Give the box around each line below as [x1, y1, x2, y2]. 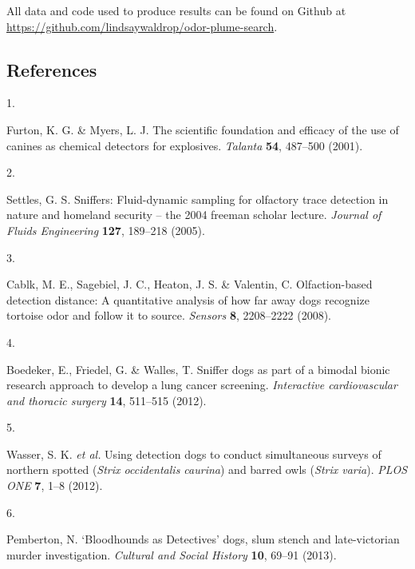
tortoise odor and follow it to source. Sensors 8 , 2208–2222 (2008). [6, 307, 331, 324]
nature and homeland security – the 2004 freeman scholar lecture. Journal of [6, 206, 381, 223]
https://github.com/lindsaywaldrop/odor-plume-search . [6, 18, 278, 34]
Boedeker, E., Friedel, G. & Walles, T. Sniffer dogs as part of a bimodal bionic [6, 360, 390, 377]
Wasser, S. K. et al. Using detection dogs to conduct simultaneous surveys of [6, 445, 381, 462]
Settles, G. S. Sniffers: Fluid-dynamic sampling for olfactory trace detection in [6, 190, 389, 207]
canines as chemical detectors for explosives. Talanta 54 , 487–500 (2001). [6, 137, 363, 153]
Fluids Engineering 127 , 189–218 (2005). [6, 221, 205, 238]
